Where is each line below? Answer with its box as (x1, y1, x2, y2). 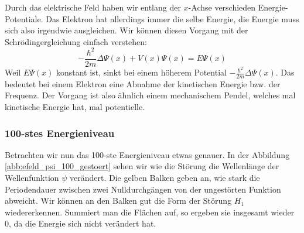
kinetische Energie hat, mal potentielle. (5, 101, 145, 113)
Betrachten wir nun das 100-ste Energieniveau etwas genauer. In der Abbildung (5, 148, 290, 160)
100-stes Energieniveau (5, 125, 115, 140)
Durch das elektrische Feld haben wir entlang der (5, 1, 181, 13)
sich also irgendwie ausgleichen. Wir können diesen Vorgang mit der (5, 24, 248, 36)
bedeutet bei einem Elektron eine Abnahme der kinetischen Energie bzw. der (5, 77, 281, 90)
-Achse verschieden (188, 1, 256, 13)
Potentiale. (5, 12, 43, 25)
